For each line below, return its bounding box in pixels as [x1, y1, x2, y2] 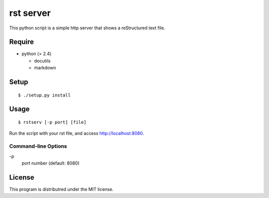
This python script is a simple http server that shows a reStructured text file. [9, 25, 165, 31]
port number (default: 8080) [21, 160, 80, 166]
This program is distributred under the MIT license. [9, 186, 114, 192]
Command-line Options [9, 143, 67, 150]
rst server [9, 7, 51, 18]
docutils [34, 58, 51, 64]
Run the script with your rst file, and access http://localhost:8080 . [9, 130, 144, 136]
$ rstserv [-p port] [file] [18, 119, 87, 125]
